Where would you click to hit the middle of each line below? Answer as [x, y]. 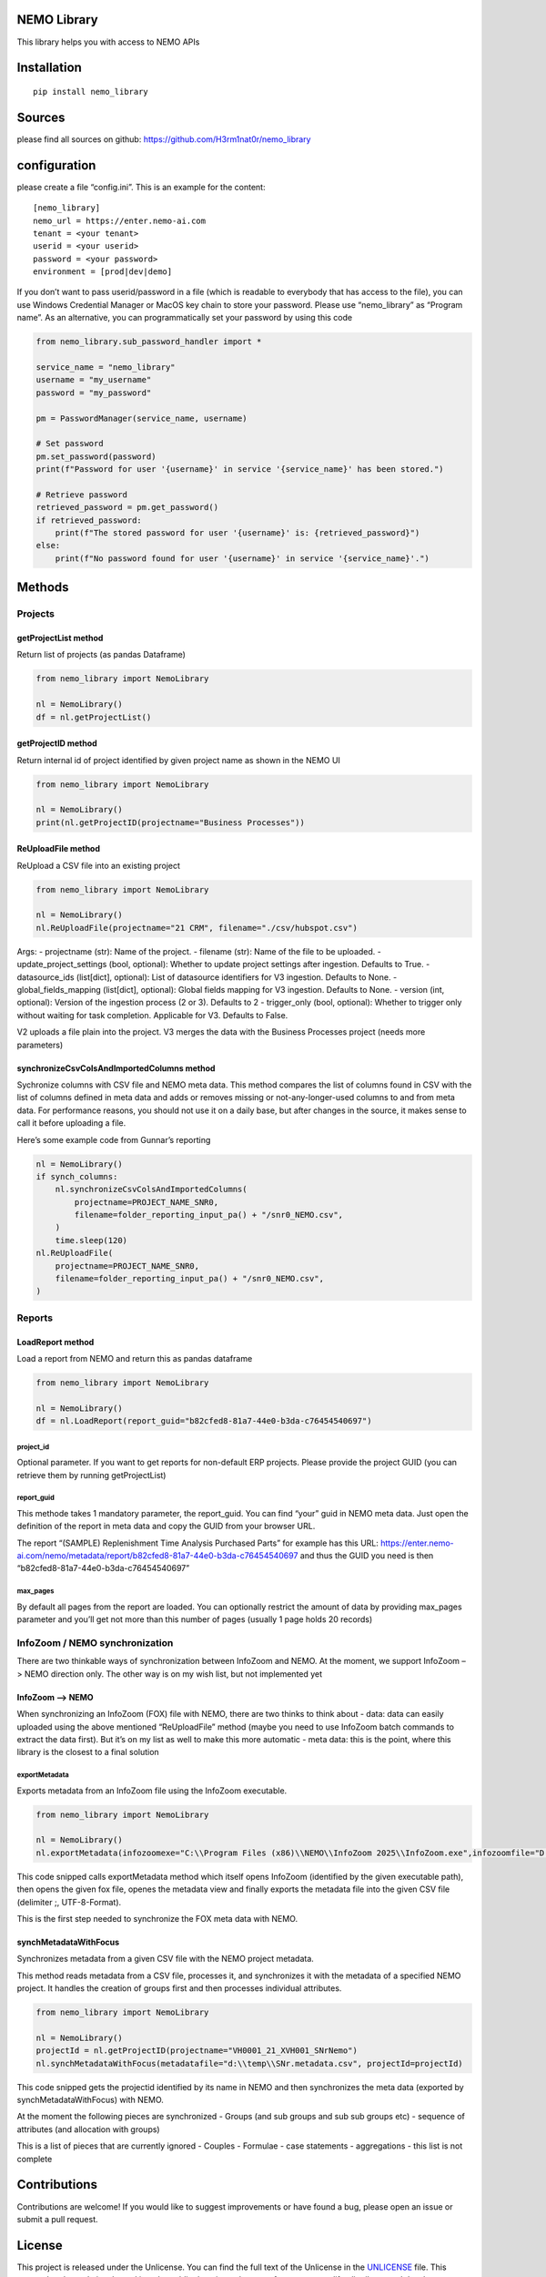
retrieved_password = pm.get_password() [127, 507]
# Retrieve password [81, 495]
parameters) [40, 1045]
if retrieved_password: [89, 520]
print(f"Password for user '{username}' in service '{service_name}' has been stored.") [240, 470]
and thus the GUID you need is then [367, 1556]
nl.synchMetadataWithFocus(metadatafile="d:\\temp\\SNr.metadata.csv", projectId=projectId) [249, 2063]
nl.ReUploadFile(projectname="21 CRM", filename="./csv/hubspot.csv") [197, 928]
